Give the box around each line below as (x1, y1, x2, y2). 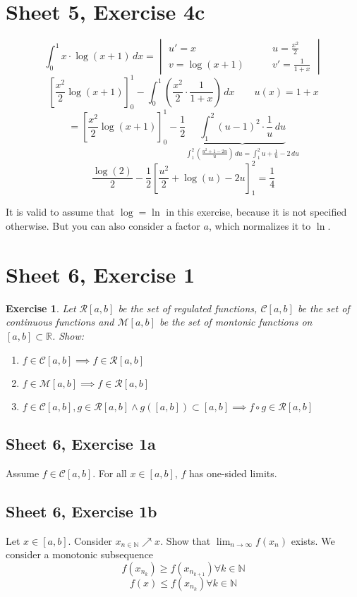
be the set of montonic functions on (159, 314, 313, 329)
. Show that (160, 533, 211, 548)
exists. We (291, 533, 335, 548)
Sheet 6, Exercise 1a (6, 432, 156, 454)
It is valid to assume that (6, 204, 115, 219)
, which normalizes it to (208, 219, 311, 233)
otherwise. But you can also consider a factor (6, 219, 200, 233)
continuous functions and (6, 314, 114, 329)
